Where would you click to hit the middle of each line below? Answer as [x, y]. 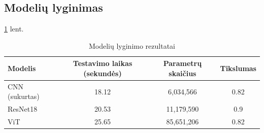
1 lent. [14, 29]
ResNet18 [23, 109]
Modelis [22, 68]
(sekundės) [103, 73]
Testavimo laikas [103, 63]
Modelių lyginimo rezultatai [132, 45]
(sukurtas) [24, 96]
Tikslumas [238, 68]
